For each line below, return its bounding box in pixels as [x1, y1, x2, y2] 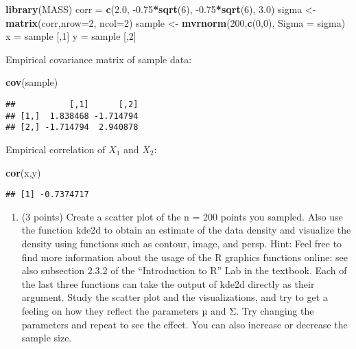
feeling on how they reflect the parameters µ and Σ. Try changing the [21, 303, 314, 317]
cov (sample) [5, 75, 58, 89]
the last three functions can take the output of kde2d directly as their [21, 276, 315, 291]
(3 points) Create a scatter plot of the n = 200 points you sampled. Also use [21, 209, 343, 223]
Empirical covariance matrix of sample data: [5, 52, 192, 66]
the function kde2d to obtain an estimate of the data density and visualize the [21, 223, 351, 237]
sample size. [21, 330, 72, 345]
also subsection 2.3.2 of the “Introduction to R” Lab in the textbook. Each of [21, 263, 347, 278]
